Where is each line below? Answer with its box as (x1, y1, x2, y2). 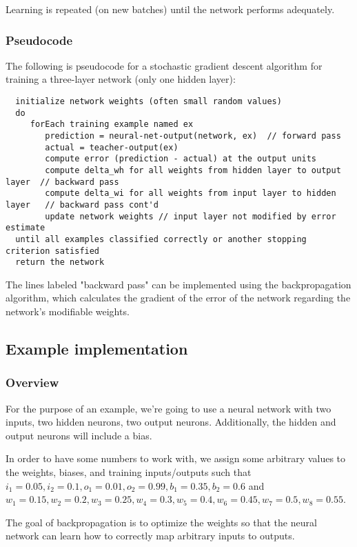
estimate (6, 223, 45, 233)
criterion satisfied (6, 246, 100, 256)
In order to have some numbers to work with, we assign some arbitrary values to (6, 451, 346, 466)
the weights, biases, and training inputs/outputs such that (6, 465, 252, 479)
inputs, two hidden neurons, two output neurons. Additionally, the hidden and (6, 415, 336, 429)
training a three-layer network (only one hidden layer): (6, 72, 236, 86)
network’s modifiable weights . (6, 304, 130, 319)
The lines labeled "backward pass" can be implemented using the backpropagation (6, 277, 351, 291)
